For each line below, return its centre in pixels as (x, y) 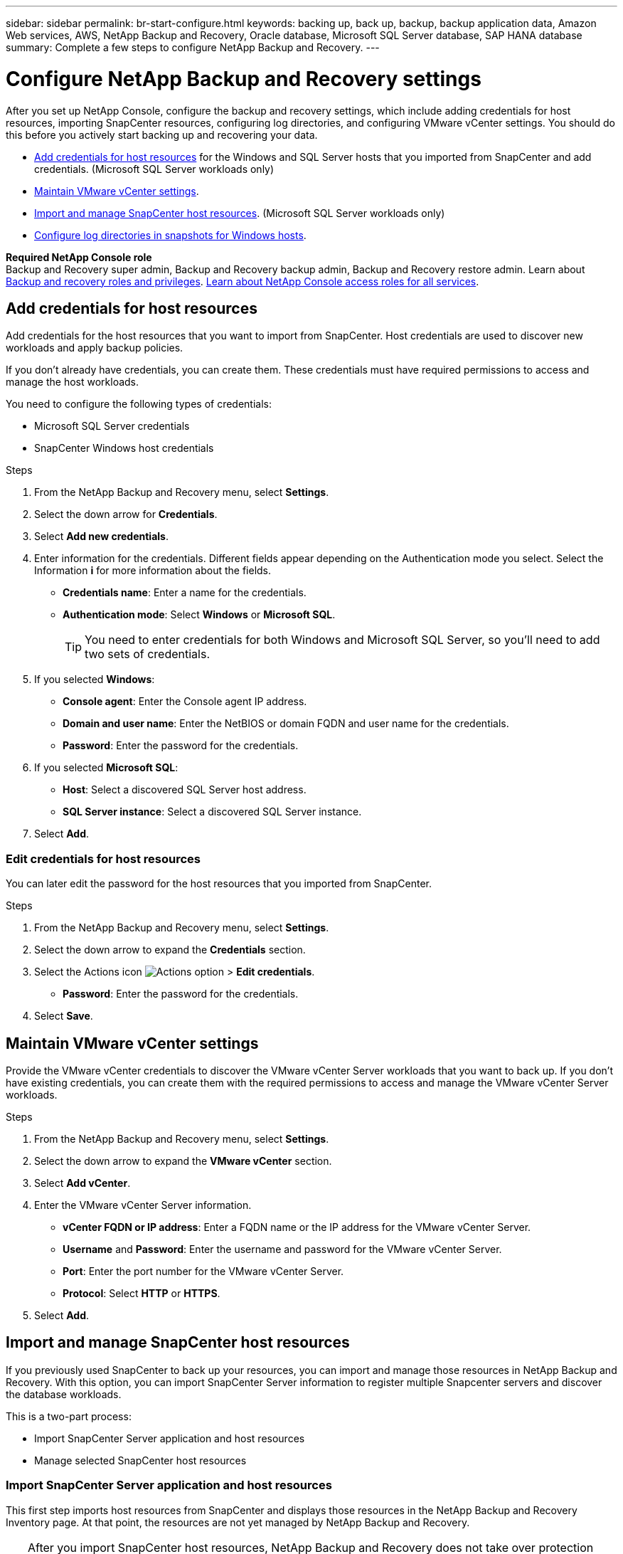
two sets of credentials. (148, 654)
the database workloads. (64, 1394)
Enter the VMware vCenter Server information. (143, 1205)
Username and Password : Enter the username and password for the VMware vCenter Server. (282, 1249)
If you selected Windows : (95, 680)
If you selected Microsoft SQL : (106, 768)
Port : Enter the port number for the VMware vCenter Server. (203, 1271)
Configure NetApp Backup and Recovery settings (244, 79)
